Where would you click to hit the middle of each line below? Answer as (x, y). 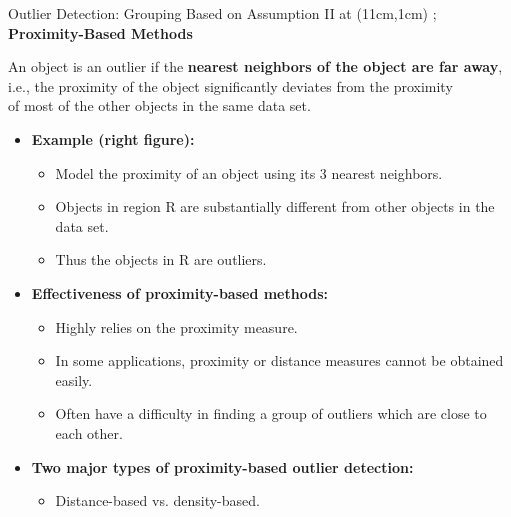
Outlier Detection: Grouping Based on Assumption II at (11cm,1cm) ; (222, 13)
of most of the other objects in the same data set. (159, 105)
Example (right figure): (113, 138)
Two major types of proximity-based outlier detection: (222, 466)
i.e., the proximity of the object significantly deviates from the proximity (230, 85)
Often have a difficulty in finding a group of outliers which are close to (271, 413)
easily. (74, 379)
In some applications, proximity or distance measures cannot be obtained (279, 360)
